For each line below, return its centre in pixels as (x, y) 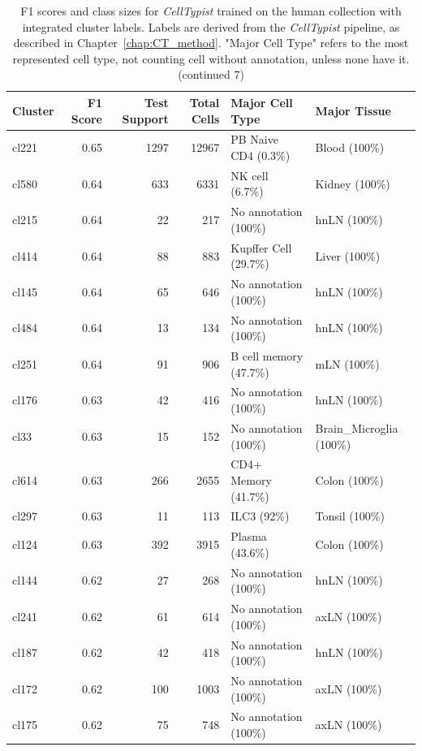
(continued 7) (211, 74)
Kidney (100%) (353, 183)
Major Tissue (353, 110)
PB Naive (254, 139)
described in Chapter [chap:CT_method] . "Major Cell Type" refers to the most (211, 43)
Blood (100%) (350, 147)
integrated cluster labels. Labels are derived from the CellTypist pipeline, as (211, 26)
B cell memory (267, 356)
